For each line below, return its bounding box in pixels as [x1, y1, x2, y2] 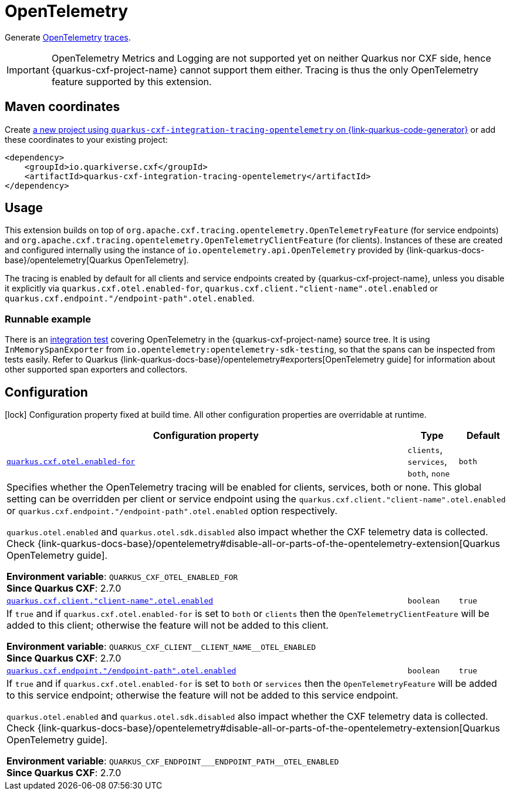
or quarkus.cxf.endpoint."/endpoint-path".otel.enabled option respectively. [6, 505, 337, 517]
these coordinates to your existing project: [5, 134, 168, 145]
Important [6, 63, 49, 76]
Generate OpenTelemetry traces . [5, 32, 131, 42]
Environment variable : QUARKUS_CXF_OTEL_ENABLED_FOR [6, 571, 238, 583]
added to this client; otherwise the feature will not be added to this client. [6, 619, 329, 632]
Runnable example [5, 313, 91, 325]
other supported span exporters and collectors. [5, 364, 188, 375]
